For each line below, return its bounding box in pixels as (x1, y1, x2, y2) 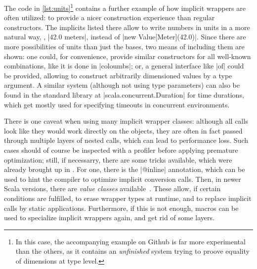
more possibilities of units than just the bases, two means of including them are (4, 41, 245, 52)
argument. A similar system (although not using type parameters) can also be (4, 80, 240, 90)
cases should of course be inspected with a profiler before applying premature (4, 144, 238, 155)
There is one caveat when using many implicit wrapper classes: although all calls (4, 116, 248, 126)
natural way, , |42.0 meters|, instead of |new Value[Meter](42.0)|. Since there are (4, 32, 246, 42)
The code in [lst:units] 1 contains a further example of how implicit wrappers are (4, 1, 246, 13)
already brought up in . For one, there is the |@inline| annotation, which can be (4, 164, 245, 174)
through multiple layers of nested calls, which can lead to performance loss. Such (4, 135, 249, 145)
